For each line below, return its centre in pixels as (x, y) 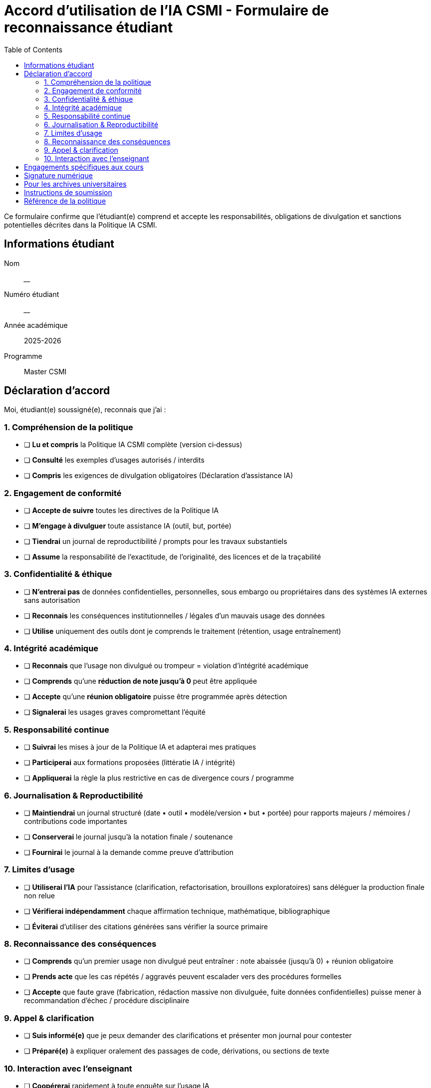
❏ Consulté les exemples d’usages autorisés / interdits (114, 460)
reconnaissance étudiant (89, 27)
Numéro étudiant (32, 294)
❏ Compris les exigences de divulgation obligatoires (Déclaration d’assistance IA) (159, 476)
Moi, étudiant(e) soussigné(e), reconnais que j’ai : (85, 410)
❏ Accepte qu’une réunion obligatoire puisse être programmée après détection (156, 697)
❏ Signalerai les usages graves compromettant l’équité (115, 712)
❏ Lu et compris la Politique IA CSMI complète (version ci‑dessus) (133, 445)
